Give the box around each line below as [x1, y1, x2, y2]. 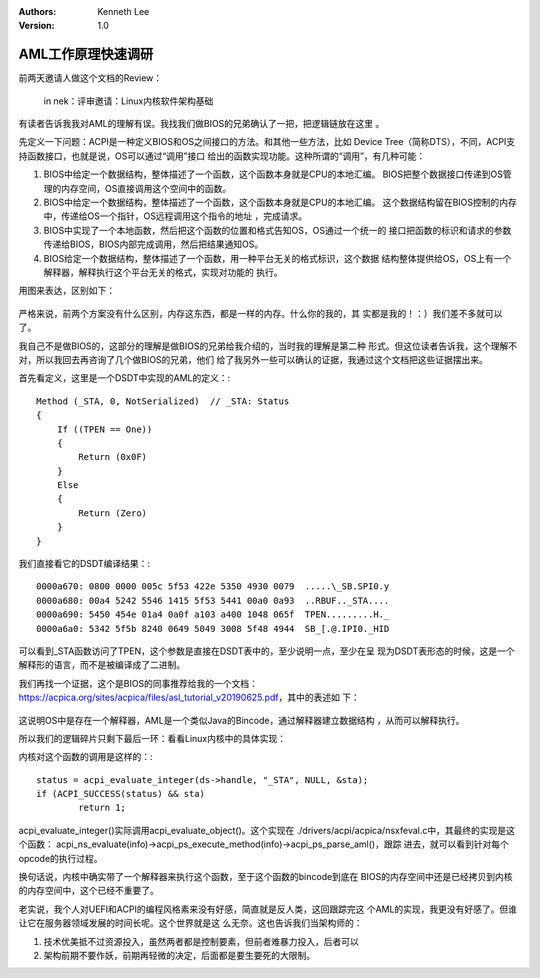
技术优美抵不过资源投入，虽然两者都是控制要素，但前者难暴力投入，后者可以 [43, 935, 359, 947]
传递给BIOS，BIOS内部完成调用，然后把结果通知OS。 [43, 238, 264, 250]
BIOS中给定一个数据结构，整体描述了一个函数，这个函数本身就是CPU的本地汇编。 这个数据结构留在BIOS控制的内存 [43, 196, 517, 209]
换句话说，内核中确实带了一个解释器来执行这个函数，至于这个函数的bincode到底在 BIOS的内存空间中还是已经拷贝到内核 [18, 871, 513, 883]
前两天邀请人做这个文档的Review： [18, 72, 163, 84]
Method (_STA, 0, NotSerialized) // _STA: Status [36, 395, 290, 407]
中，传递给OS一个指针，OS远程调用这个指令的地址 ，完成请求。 [43, 210, 308, 222]
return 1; [78, 802, 127, 814]
